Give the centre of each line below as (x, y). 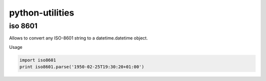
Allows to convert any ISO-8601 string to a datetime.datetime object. (78, 38)
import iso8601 (38, 60)
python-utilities (42, 13)
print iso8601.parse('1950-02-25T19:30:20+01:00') (82, 67)
